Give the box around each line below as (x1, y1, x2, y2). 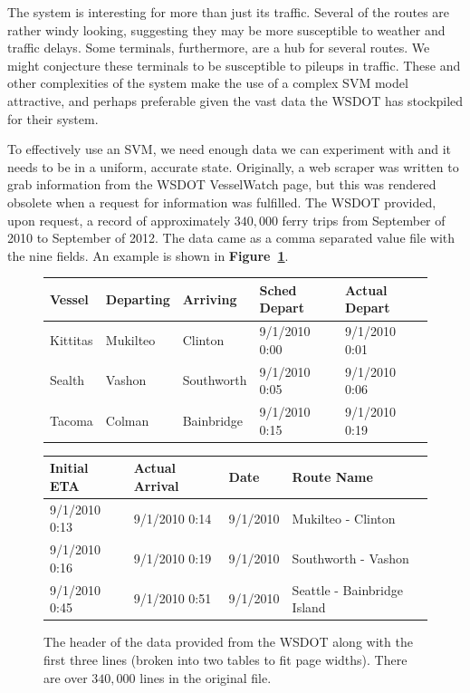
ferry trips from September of (282, 210, 446, 229)
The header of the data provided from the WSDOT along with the (43, 632, 413, 651)
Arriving (182, 289, 237, 308)
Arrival (133, 476, 179, 495)
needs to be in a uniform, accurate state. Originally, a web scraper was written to (7, 157, 459, 176)
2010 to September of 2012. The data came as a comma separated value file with (7, 228, 456, 247)
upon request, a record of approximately (7, 210, 231, 229)
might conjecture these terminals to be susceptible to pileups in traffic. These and (7, 55, 461, 74)
